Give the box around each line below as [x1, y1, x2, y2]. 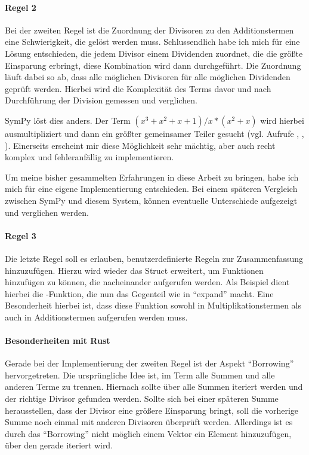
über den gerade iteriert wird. [5, 439, 113, 451]
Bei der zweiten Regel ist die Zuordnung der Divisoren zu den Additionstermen [5, 23, 294, 36]
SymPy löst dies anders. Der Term [5, 114, 131, 126]
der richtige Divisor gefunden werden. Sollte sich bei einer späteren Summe [5, 392, 279, 405]
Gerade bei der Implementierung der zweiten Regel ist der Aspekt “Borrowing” [5, 357, 294, 370]
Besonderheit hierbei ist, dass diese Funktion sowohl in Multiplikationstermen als [5, 299, 301, 312]
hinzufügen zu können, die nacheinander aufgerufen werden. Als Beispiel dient [5, 276, 290, 288]
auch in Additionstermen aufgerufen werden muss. [5, 310, 188, 323]
